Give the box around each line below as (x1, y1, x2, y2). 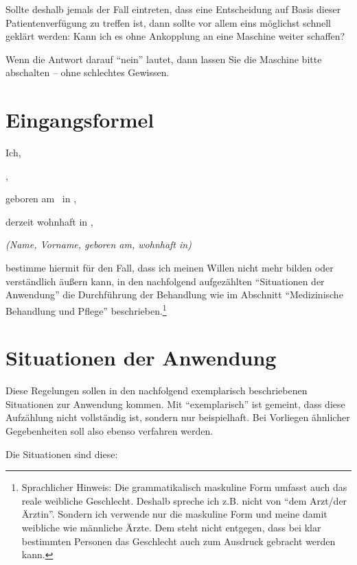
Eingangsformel (5, 106, 154, 134)
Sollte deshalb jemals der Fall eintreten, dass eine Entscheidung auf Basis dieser (5, 2, 341, 16)
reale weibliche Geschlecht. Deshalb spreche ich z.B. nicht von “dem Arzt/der (21, 493, 347, 507)
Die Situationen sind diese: (5, 446, 118, 461)
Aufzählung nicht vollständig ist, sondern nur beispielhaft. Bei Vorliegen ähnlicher (5, 410, 350, 424)
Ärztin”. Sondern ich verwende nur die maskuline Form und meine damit (21, 507, 327, 521)
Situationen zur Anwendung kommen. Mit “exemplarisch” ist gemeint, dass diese (5, 396, 345, 411)
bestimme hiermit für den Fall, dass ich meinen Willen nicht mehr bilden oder (5, 261, 334, 275)
